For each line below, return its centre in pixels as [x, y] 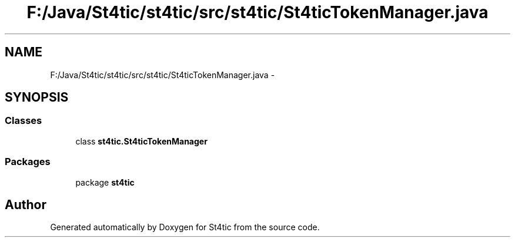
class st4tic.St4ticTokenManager [141, 141]
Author [26, 204]
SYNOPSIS [37, 98]
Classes [24, 121]
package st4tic [105, 182]
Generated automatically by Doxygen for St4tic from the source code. [185, 227]
